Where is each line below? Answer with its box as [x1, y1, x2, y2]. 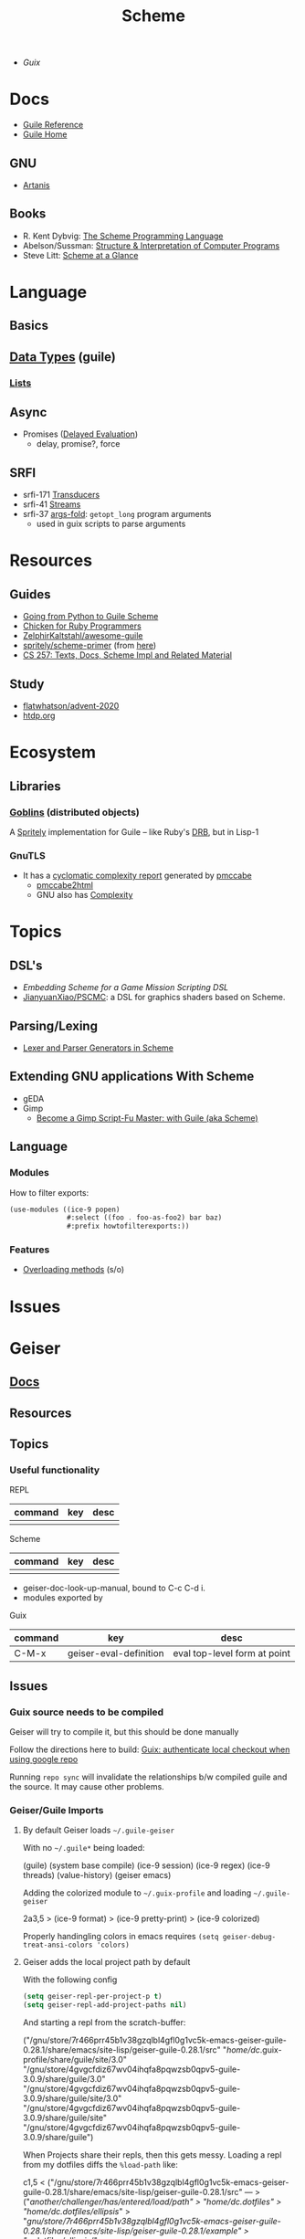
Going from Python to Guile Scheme [22, 611, 159, 622]
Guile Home [22, 129, 68, 140]
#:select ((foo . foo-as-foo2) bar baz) [67, 1213, 223, 1222]
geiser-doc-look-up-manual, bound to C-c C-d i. [22, 1582, 205, 1594]
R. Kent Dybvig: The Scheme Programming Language [22, 230, 224, 241]
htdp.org [22, 710, 56, 722]
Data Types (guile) [9, 349, 116, 364]
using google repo [9, 1754, 79, 1765]
